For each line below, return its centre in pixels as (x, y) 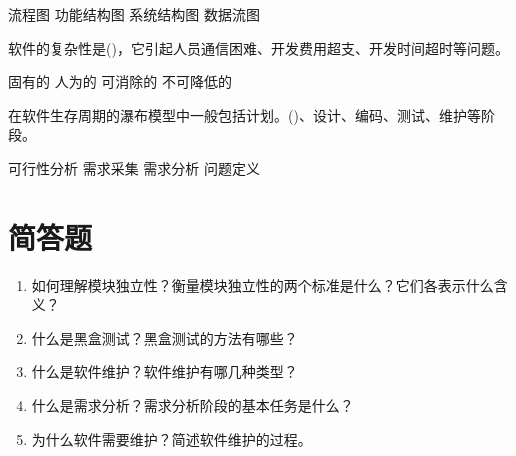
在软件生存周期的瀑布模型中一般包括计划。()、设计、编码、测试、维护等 (244, 114)
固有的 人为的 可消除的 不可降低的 (120, 81)
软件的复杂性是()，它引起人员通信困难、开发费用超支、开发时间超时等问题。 (258, 47)
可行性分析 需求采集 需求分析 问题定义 (134, 167)
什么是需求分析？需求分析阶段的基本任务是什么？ (192, 405)
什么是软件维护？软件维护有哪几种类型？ (164, 371)
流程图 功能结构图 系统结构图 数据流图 (134, 14)
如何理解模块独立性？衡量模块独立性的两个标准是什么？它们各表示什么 (262, 284)
